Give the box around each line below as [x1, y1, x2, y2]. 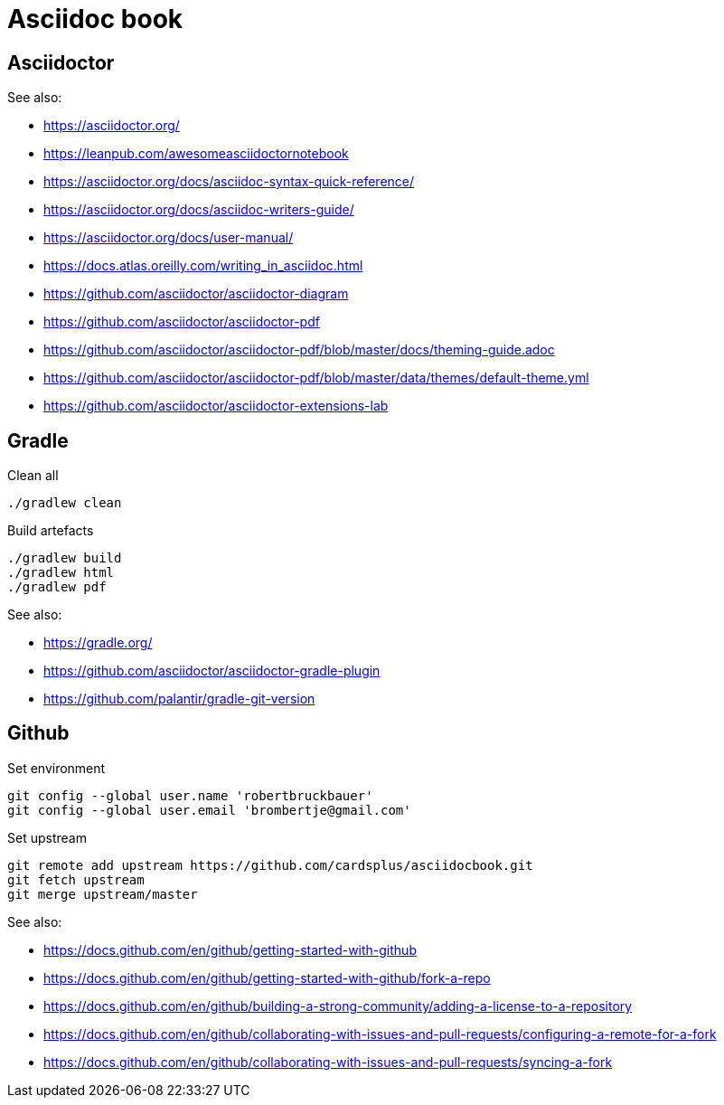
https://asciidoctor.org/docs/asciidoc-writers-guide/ [43, 202, 354, 218]
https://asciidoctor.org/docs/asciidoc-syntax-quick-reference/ [43, 174, 415, 190]
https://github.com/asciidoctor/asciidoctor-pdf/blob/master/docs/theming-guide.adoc [43, 342, 555, 358]
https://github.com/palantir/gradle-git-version [43, 691, 315, 707]
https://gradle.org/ [43, 635, 153, 651]
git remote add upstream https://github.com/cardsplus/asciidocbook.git [7, 857, 533, 873]
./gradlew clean [7, 496, 122, 511]
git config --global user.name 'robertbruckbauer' [7, 788, 373, 803]
